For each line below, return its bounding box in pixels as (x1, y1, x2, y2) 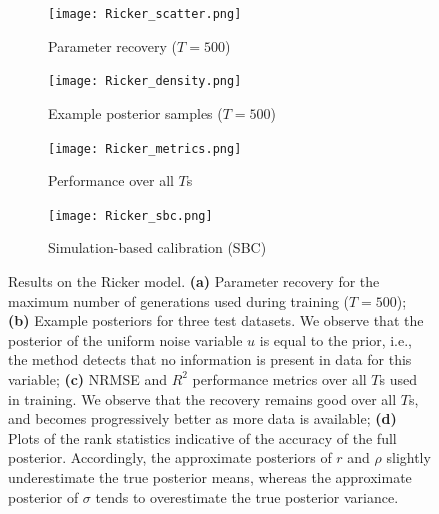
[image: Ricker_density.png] (48, 74, 242, 89)
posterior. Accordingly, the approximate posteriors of (8, 447, 332, 468)
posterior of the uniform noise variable (8, 329, 243, 350)
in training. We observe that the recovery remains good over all (8, 388, 397, 409)
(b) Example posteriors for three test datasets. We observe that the (8, 310, 424, 331)
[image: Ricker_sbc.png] (48, 208, 213, 223)
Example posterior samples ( (48, 102, 223, 123)
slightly (386, 447, 431, 468)
